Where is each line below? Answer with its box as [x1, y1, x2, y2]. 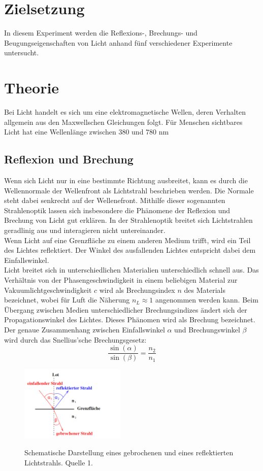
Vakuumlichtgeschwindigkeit [4, 284, 92, 295]
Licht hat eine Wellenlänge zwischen [4, 126, 116, 137]
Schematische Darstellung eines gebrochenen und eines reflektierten [24, 447, 234, 458]
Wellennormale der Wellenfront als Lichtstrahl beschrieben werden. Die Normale [4, 185, 254, 195]
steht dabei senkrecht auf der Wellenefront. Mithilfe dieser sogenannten [4, 195, 225, 206]
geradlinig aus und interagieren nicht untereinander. [4, 224, 166, 235]
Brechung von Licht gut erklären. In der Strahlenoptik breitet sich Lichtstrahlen [4, 215, 253, 225]
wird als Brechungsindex [99, 284, 175, 295]
